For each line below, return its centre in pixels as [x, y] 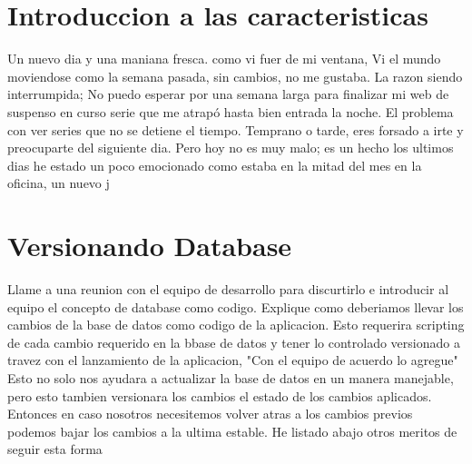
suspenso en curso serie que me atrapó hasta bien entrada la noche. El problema [231, 111]
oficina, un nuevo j [59, 183]
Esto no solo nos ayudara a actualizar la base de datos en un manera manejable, [231, 377]
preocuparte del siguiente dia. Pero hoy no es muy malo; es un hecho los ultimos [231, 148]
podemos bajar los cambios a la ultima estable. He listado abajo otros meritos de [232, 431]
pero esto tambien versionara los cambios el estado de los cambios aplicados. [220, 395]
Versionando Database [150, 246]
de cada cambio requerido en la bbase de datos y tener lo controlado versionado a [234, 342]
